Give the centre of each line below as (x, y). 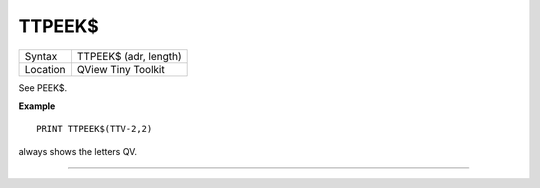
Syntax (41, 56)
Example (37, 106)
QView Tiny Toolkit (120, 69)
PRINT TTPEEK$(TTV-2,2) (94, 129)
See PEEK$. (43, 87)
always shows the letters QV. (78, 151)
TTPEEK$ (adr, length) (129, 56)
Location (45, 69)
